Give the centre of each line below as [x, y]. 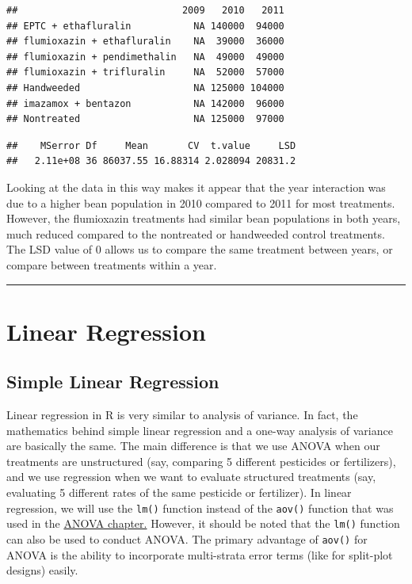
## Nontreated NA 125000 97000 [145, 119]
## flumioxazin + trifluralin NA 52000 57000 [145, 73]
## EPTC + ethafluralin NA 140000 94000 [145, 26]
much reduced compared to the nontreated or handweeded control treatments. [196, 233]
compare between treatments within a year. [112, 264]
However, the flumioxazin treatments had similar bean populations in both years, [204, 218]
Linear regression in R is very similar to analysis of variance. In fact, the [182, 415]
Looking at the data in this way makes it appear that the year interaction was [196, 187]
